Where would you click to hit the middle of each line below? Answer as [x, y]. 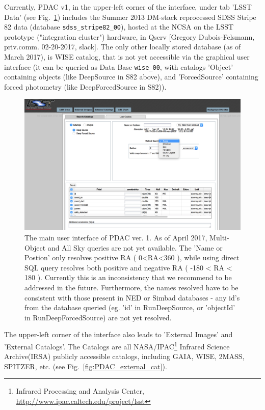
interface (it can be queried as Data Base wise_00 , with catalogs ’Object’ [119, 66]
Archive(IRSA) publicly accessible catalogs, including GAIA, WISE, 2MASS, [124, 356]
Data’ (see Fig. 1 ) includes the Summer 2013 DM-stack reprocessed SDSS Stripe [130, 17]
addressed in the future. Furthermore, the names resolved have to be [131, 287]
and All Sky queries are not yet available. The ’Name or [135, 247]
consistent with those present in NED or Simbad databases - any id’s [132, 297]
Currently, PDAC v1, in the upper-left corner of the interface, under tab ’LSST [128, 7]
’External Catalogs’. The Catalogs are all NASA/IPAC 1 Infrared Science [117, 345]
